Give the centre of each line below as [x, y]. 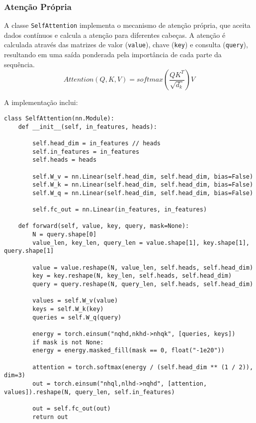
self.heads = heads [65, 160]
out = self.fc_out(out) [72, 408]
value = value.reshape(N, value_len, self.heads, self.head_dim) [143, 267]
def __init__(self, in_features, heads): [87, 127]
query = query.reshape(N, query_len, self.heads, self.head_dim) [143, 284]
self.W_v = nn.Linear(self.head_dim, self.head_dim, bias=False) [143, 176]
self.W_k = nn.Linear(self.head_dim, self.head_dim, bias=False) [143, 185]
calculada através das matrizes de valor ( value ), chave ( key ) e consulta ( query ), [126, 45]
